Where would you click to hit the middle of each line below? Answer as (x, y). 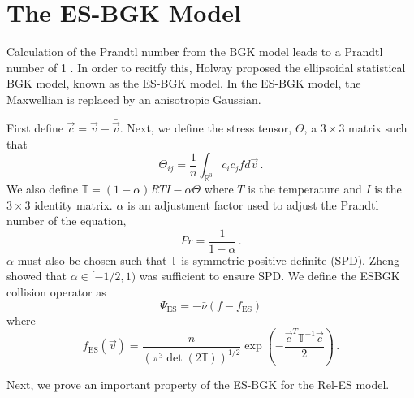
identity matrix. (73, 204)
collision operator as (56, 291)
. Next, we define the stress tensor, (206, 127)
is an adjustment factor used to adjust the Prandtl (253, 204)
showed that (37, 276)
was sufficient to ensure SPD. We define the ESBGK (270, 276)
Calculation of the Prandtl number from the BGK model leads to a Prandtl (195, 52)
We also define (42, 188)
